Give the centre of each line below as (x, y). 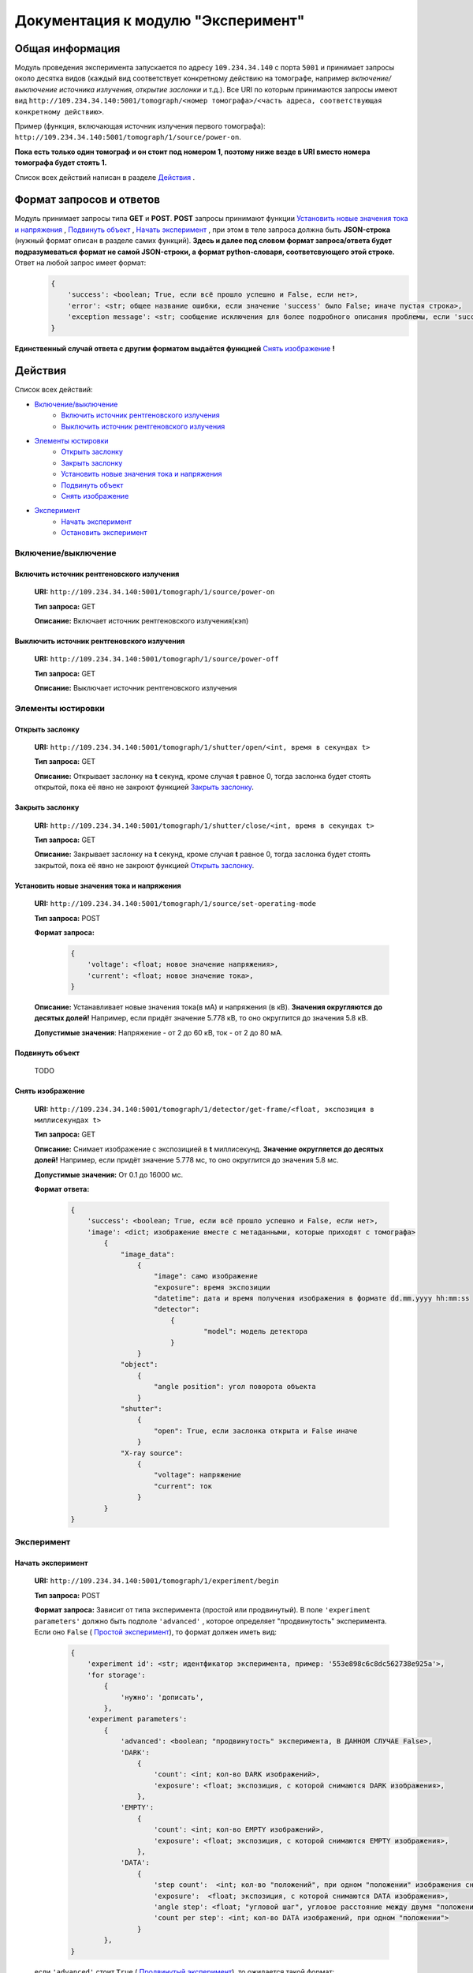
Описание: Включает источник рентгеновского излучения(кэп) (142, 620)
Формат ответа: (62, 1189)
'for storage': (116, 1675)
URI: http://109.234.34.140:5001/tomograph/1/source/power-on (155, 592)
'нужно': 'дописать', (162, 1697)
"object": (139, 1365)
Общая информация (67, 49)
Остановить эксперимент (104, 533)
